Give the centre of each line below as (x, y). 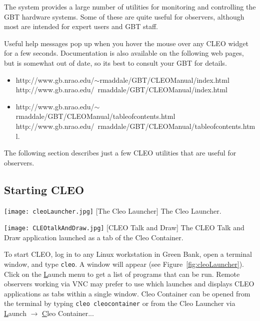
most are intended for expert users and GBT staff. (81, 26)
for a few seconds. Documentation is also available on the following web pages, (124, 53)
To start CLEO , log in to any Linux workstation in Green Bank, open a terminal (128, 254)
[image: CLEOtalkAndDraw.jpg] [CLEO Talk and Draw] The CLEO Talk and (124, 227)
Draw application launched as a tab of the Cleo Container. (94, 237)
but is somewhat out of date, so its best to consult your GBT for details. (115, 62)
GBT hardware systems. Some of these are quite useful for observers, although (124, 16)
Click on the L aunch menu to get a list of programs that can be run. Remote (122, 274)
